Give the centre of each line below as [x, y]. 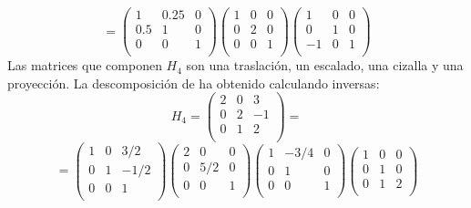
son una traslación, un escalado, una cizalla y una [325, 65]
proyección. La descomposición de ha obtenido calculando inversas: [194, 83]
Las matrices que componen [85, 65]
